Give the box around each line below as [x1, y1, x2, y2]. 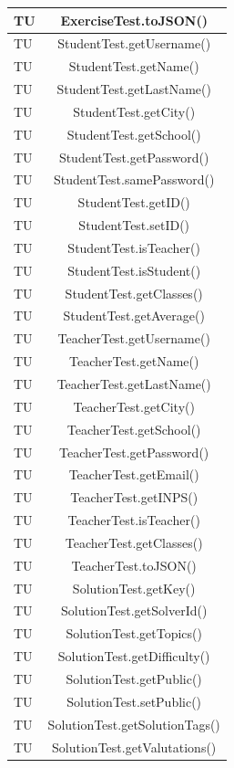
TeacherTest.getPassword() [59, 442, 209, 461]
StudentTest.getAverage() [63, 306, 205, 325]
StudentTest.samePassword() [54, 170, 215, 189]
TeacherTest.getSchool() [66, 419, 201, 438]
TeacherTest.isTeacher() [67, 510, 200, 530]
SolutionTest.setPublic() [66, 691, 202, 710]
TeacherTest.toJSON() [71, 555, 197, 574]
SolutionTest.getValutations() [52, 737, 217, 756]
